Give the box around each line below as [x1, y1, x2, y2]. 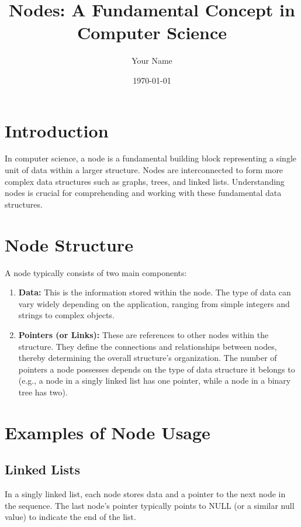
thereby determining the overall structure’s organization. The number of [18, 352, 277, 364]
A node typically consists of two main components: [5, 266, 187, 278]
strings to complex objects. [18, 309, 115, 321]
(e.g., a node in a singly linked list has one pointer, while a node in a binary [18, 374, 291, 387]
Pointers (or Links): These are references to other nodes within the [18, 328, 269, 340]
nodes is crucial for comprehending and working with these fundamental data [5, 187, 282, 199]
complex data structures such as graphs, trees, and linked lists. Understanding [5, 175, 285, 187]
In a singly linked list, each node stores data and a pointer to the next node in [5, 488, 286, 500]
